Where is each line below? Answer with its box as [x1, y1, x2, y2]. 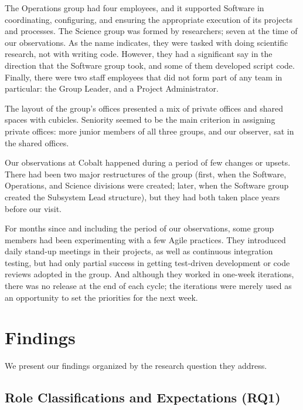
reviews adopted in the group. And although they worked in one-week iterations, [5, 268, 294, 280]
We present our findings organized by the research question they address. [5, 359, 267, 372]
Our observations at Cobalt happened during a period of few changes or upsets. [5, 156, 291, 169]
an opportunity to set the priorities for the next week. [5, 291, 198, 303]
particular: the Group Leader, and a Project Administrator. [5, 82, 219, 95]
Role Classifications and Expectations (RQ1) [5, 388, 281, 406]
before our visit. [5, 202, 62, 214]
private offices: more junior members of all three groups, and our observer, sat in [5, 125, 294, 137]
